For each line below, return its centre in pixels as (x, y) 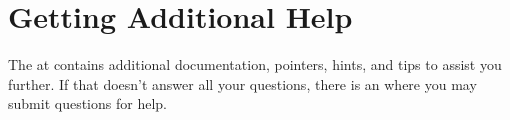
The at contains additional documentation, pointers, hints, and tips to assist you (255, 64)
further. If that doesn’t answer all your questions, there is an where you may (242, 83)
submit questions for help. (87, 103)
